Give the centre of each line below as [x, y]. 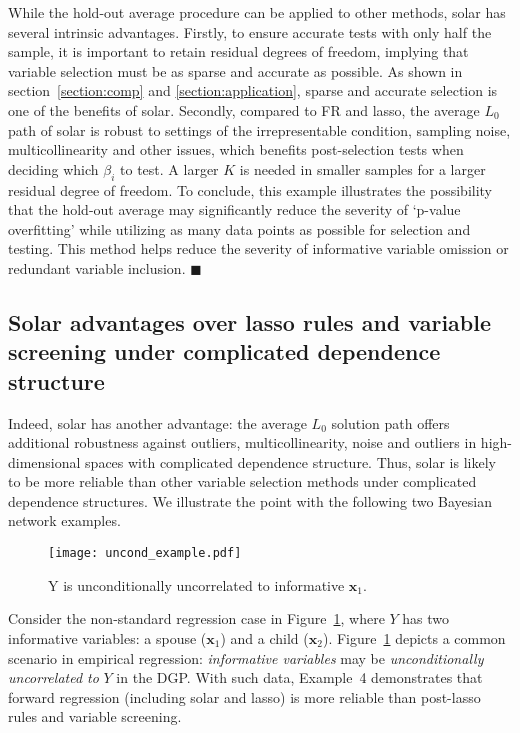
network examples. [64, 520]
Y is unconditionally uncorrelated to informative [196, 584]
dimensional [44, 461]
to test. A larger [169, 168]
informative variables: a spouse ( [107, 637]
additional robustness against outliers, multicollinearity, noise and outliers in [242, 442]
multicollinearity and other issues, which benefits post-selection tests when [236, 149]
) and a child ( [264, 637]
